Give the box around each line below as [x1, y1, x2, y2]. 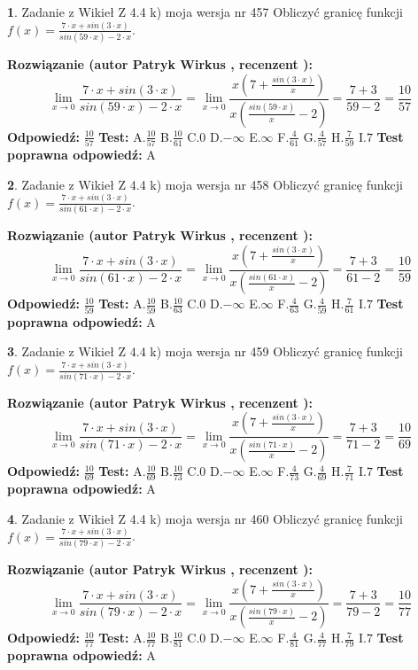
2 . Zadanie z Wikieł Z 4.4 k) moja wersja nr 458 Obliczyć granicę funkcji [7, 175, 403, 193]
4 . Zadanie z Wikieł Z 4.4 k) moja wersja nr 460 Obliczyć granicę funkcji [7, 509, 403, 527]
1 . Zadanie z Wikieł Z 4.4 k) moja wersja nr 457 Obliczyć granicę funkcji [7, 3, 403, 20]
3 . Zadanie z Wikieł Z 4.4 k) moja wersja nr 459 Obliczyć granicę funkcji [7, 342, 403, 361]
